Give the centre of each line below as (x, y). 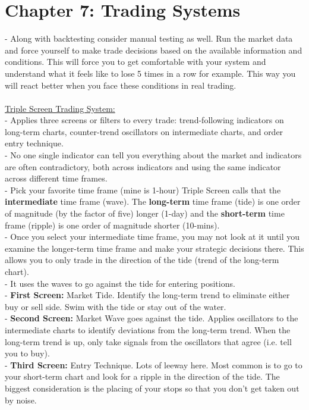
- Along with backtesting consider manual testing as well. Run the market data (149, 38)
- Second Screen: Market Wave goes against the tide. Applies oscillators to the (152, 318)
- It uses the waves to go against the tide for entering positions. (120, 283)
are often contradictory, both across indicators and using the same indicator (143, 166)
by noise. (21, 400)
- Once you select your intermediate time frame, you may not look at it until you (152, 237)
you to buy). (27, 353)
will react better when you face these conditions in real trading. (121, 85)
